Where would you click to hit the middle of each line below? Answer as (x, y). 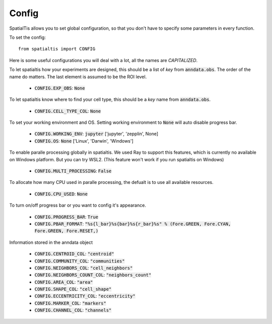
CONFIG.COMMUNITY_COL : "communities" (80, 261)
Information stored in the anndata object (51, 242)
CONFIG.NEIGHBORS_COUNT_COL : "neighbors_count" (93, 275)
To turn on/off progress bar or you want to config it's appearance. (78, 205)
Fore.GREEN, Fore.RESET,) (66, 231)
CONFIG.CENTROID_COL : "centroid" (74, 254)
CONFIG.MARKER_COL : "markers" (71, 303)
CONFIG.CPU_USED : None (61, 193)
